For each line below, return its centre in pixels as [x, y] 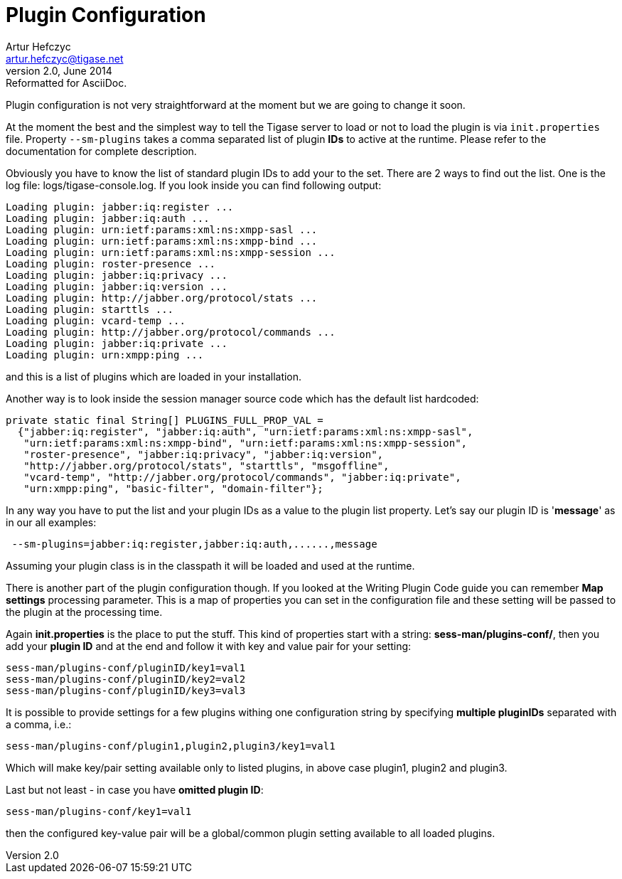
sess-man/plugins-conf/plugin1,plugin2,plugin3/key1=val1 [171, 746]
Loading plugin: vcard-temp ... [96, 320]
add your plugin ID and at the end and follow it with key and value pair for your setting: [209, 646]
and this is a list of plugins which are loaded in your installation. [154, 376]
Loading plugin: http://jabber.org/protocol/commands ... [171, 332]
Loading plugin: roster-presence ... [111, 263]
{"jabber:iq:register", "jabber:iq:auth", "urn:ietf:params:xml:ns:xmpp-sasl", [245, 431]
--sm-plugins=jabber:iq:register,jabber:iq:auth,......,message [194, 544]
